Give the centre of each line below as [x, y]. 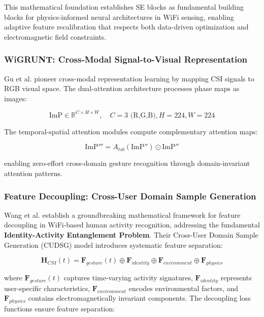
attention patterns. [33, 173]
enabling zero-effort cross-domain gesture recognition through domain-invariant [127, 163]
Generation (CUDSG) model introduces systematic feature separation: [113, 244]
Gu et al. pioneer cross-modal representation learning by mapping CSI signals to [129, 78]
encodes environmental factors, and [184, 288]
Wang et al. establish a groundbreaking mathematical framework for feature [122, 214]
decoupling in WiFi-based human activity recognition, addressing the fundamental [132, 225]
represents [236, 278]
